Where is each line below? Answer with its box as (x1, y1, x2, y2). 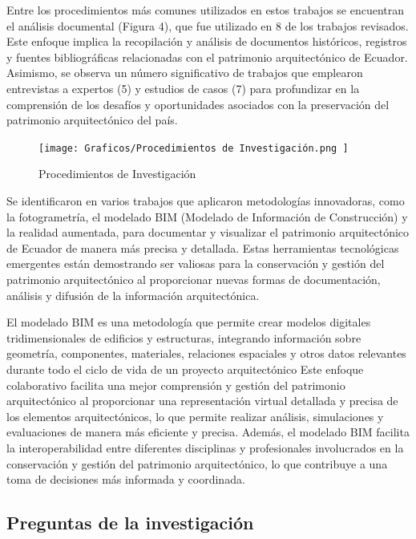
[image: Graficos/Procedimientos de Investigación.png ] (38, 142, 349, 154)
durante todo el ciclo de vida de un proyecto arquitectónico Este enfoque (6, 360, 364, 377)
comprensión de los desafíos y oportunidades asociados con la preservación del (6, 95, 390, 112)
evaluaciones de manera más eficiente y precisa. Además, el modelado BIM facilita (6, 423, 410, 440)
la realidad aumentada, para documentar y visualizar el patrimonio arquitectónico (6, 224, 410, 241)
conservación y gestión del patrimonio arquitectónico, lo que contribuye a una (6, 455, 388, 472)
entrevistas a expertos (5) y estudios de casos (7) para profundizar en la (6, 79, 360, 96)
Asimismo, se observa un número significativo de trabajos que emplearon (6, 64, 363, 81)
